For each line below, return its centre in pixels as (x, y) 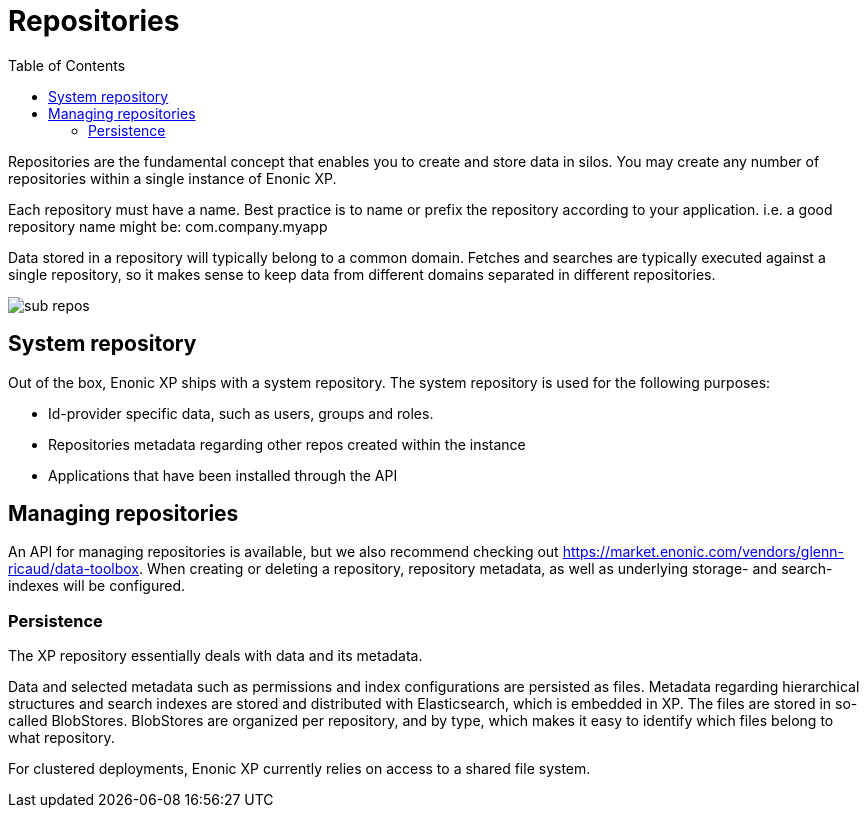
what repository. (61, 738)
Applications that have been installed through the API (223, 475)
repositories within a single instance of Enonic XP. (172, 178)
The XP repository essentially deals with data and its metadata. (215, 656)
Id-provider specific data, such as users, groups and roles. (241, 413)
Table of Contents (67, 65)
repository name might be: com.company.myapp (168, 226)
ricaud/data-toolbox (73, 569)
